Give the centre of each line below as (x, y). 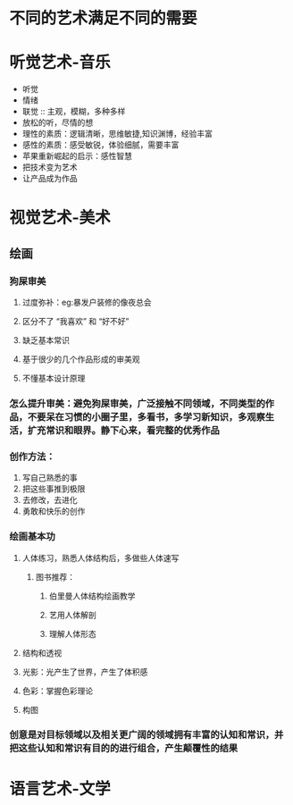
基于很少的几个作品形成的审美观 (81, 359)
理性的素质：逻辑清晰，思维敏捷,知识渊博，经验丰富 (117, 134)
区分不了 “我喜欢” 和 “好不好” (75, 321)
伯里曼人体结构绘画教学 (92, 596)
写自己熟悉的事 (50, 478)
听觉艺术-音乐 (60, 63)
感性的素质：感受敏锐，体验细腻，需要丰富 (100, 145)
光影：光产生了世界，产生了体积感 (85, 672)
